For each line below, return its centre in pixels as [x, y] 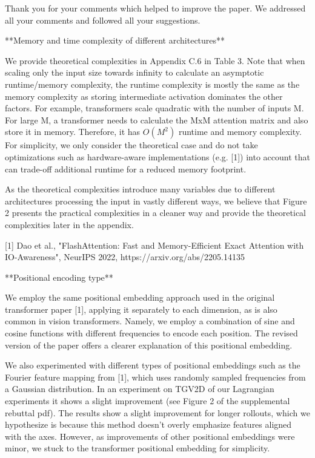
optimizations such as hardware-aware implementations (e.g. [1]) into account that [158, 156]
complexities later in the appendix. [69, 224]
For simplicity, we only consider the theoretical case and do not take [131, 145]
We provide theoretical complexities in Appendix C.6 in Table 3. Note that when [155, 60]
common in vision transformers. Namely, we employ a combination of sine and [150, 321]
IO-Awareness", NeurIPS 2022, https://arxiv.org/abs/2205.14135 [125, 257]
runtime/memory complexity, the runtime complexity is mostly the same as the [152, 84]
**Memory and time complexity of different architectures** [115, 40]
